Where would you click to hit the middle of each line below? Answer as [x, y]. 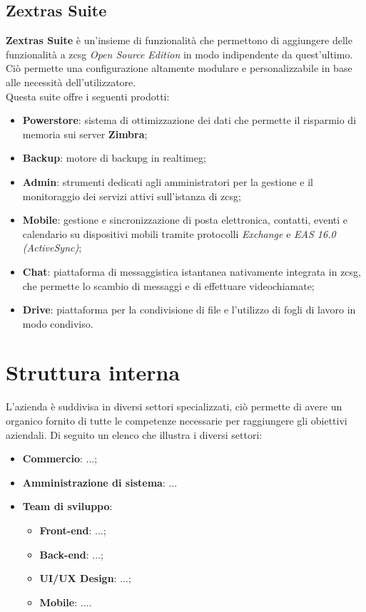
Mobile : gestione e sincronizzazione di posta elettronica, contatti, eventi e [185, 220]
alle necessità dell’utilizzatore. [71, 82]
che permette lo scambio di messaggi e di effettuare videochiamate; [168, 285]
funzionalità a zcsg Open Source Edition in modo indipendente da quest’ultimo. [179, 54]
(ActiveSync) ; [52, 248]
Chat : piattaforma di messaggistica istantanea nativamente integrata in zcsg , [192, 271]
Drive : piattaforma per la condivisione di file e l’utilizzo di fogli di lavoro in [189, 310]
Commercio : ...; [60, 458]
